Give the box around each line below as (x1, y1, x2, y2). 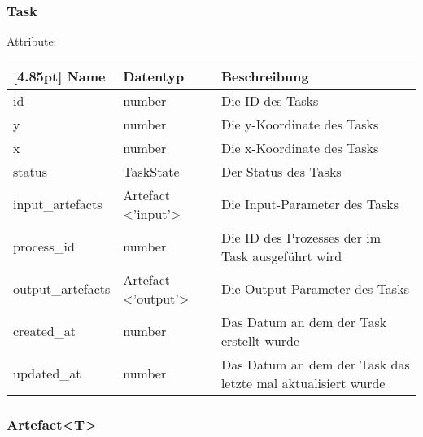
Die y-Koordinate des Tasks (220, 114, 379, 133)
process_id (13, 237, 75, 256)
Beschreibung (220, 66, 309, 85)
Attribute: (7, 33, 57, 50)
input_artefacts (13, 194, 102, 214)
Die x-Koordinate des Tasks (220, 138, 379, 157)
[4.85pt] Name (13, 66, 106, 85)
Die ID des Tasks (220, 90, 319, 110)
